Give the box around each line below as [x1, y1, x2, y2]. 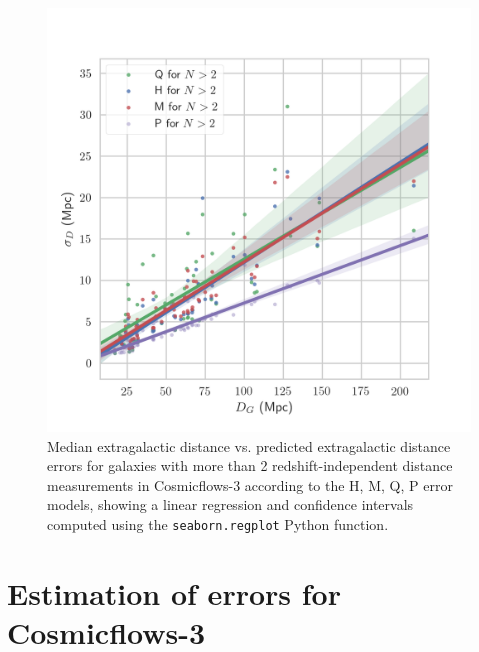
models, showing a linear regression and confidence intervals [47, 494, 414, 515]
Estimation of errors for [7, 572, 341, 613]
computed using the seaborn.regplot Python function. [47, 513, 389, 534]
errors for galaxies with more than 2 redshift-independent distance [47, 455, 453, 476]
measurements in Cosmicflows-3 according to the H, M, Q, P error [47, 474, 453, 495]
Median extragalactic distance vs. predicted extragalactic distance [47, 435, 451, 456]
